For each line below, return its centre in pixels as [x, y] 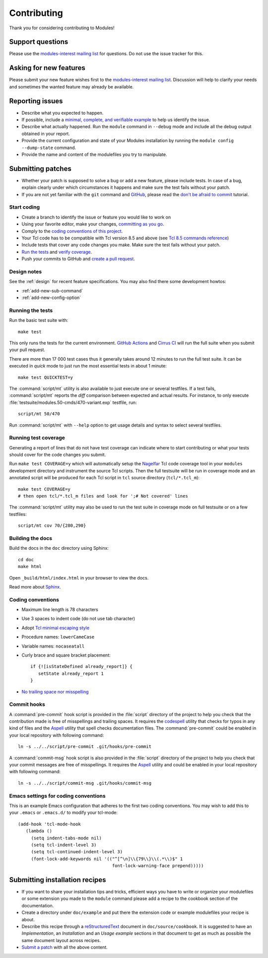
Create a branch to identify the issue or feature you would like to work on [96, 217]
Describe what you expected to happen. [63, 113]
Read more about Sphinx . [35, 587]
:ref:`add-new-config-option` [51, 297]
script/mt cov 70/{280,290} [52, 526]
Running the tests [31, 310]
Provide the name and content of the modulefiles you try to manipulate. [94, 154]
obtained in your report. [46, 134]
